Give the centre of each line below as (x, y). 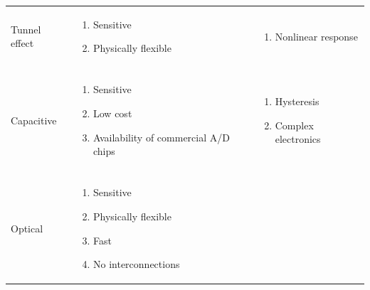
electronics (298, 139)
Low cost (113, 113)
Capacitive (34, 120)
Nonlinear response (316, 36)
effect (22, 43)
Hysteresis (297, 101)
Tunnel (26, 29)
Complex (294, 125)
